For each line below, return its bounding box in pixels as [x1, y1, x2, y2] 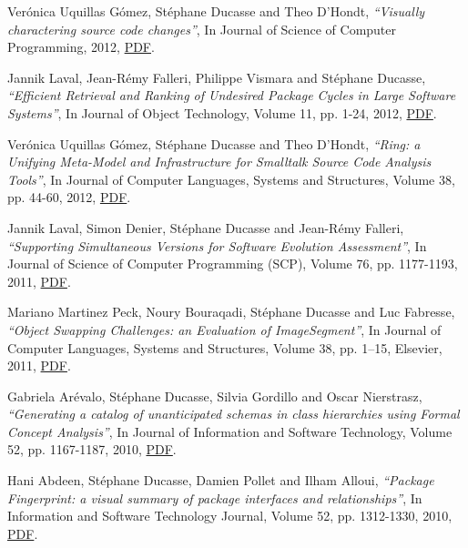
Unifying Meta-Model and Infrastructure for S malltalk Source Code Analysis [7, 152, 432, 171]
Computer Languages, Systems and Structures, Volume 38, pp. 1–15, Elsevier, [7, 338, 443, 357]
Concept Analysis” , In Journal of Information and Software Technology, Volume [7, 421, 453, 441]
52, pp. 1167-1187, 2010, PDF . [7, 440, 177, 459]
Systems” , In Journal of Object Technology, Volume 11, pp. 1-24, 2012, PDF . [7, 103, 437, 122]
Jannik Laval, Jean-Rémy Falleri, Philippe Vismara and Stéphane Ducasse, [7, 67, 426, 86]
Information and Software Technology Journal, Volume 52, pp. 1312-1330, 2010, [7, 506, 453, 525]
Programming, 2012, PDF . [7, 37, 155, 56]
